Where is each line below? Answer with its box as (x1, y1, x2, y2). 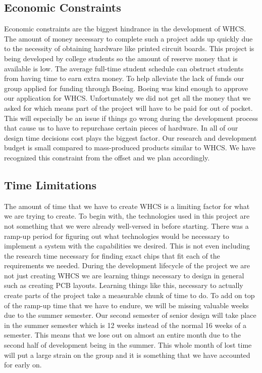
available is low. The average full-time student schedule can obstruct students (4, 63, 244, 73)
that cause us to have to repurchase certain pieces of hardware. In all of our (4, 122, 238, 133)
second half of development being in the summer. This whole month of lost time (4, 340, 252, 350)
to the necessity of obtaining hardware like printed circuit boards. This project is (4, 43, 254, 54)
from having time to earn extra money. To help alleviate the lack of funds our (4, 73, 244, 84)
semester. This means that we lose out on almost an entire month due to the (4, 329, 241, 340)
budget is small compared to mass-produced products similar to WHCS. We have (4, 142, 255, 153)
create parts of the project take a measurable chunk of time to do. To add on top (4, 290, 255, 301)
